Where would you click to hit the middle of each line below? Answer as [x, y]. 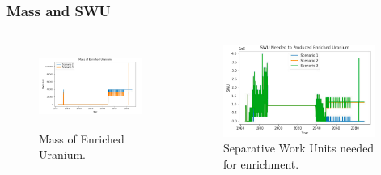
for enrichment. [261, 163]
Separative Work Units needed [299, 148]
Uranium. [63, 154]
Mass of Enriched [82, 138]
